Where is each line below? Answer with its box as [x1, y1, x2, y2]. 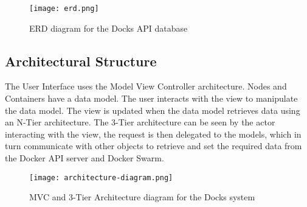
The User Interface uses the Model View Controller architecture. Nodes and [5, 80, 287, 93]
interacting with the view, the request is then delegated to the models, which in [5, 127, 302, 140]
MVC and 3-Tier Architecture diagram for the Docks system [29, 191, 255, 203]
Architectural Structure [5, 51, 157, 70]
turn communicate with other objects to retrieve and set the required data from [5, 139, 302, 152]
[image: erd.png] [29, 4, 99, 13]
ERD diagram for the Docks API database [29, 21, 188, 34]
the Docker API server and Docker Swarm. [5, 152, 164, 164]
